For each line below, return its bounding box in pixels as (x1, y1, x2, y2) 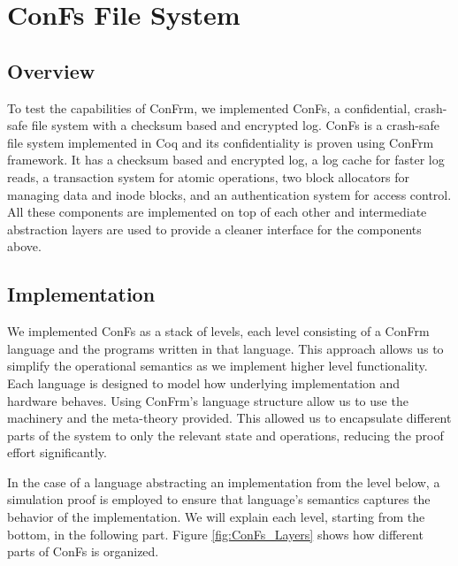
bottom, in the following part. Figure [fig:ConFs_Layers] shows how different (7, 524, 424, 543)
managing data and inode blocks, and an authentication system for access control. (7, 185, 452, 203)
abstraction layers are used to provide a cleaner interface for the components (7, 219, 422, 238)
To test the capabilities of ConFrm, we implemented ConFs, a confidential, (7, 98, 411, 117)
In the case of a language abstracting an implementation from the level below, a (7, 472, 440, 491)
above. (7, 237, 42, 256)
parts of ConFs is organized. (7, 542, 159, 561)
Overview (7, 57, 95, 84)
